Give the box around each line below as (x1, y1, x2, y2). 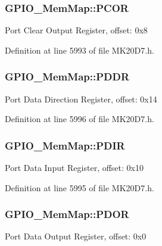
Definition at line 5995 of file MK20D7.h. (5, 181, 154, 194)
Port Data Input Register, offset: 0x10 (5, 161, 144, 174)
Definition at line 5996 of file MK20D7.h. (5, 113, 154, 125)
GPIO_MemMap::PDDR (5, 69, 130, 84)
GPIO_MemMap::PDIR (5, 138, 125, 152)
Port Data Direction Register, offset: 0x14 (5, 92, 157, 105)
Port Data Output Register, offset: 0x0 (5, 230, 147, 242)
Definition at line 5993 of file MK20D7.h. (5, 43, 154, 56)
